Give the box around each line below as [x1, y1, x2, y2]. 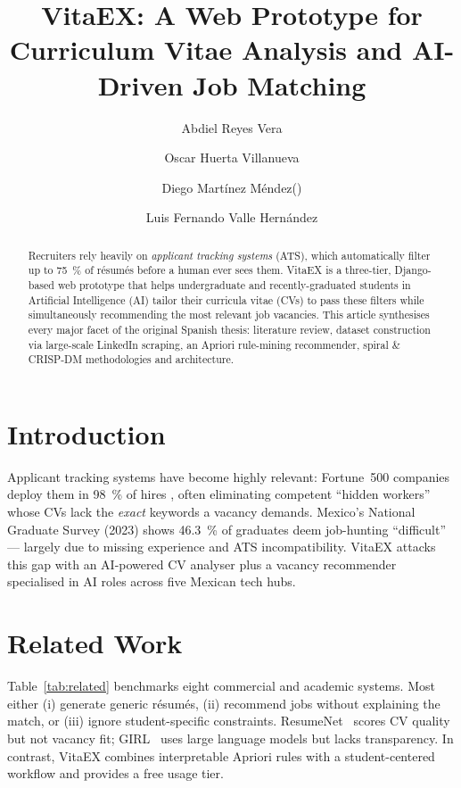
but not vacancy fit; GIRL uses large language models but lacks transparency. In [7, 728, 454, 747]
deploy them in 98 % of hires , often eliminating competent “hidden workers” [7, 485, 431, 503]
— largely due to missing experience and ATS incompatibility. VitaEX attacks [7, 537, 436, 556]
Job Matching [193, 66, 366, 103]
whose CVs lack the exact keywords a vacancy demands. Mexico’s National [7, 502, 416, 521]
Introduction [7, 415, 166, 452]
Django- [394, 262, 432, 278]
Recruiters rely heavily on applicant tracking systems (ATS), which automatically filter [28, 247, 431, 262]
